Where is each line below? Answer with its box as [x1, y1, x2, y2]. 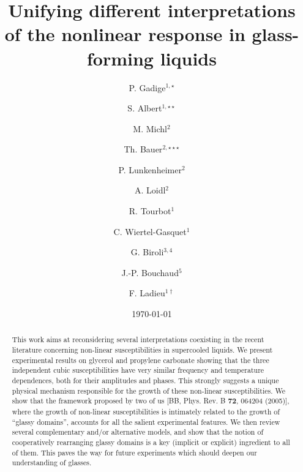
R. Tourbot [129, 204, 171, 217]
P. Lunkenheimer [118, 163, 182, 176]
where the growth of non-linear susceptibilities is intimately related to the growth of [12, 406, 280, 417]
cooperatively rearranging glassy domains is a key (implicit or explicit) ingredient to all [12, 436, 290, 447]
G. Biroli [130, 245, 164, 258]
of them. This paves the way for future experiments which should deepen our [12, 447, 257, 457]
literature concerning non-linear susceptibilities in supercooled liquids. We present [12, 345, 273, 355]
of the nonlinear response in [4, 21, 245, 47]
